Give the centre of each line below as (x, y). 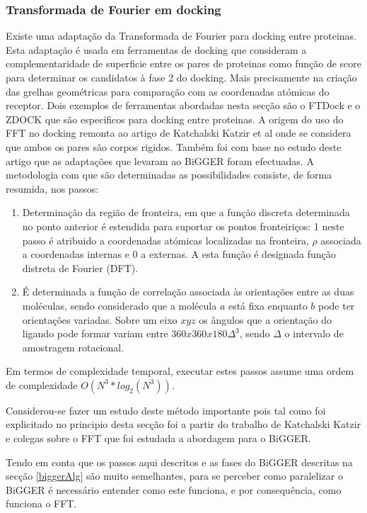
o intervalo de (314, 333)
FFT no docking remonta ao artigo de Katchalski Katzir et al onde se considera (179, 133)
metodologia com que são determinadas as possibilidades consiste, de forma (169, 175)
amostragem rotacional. (73, 347)
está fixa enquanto (268, 305)
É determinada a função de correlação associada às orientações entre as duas (188, 292)
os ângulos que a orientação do (265, 319)
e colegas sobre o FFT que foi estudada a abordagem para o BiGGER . (158, 438)
